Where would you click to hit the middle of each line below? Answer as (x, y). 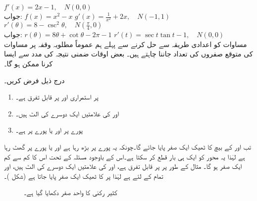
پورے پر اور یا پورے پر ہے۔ (49, 130)
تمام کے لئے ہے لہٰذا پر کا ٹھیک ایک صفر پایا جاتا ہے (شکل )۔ (84, 176)
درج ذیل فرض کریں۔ (34, 80)
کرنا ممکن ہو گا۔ (28, 63)
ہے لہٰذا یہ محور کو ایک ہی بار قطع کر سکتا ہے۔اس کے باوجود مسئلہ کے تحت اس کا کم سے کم (125, 156)
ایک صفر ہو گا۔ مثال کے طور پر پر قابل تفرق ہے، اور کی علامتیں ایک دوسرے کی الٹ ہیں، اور (123, 166)
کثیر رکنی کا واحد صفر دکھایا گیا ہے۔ (71, 192)
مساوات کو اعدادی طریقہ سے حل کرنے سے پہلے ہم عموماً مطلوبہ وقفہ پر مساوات (126, 44)
